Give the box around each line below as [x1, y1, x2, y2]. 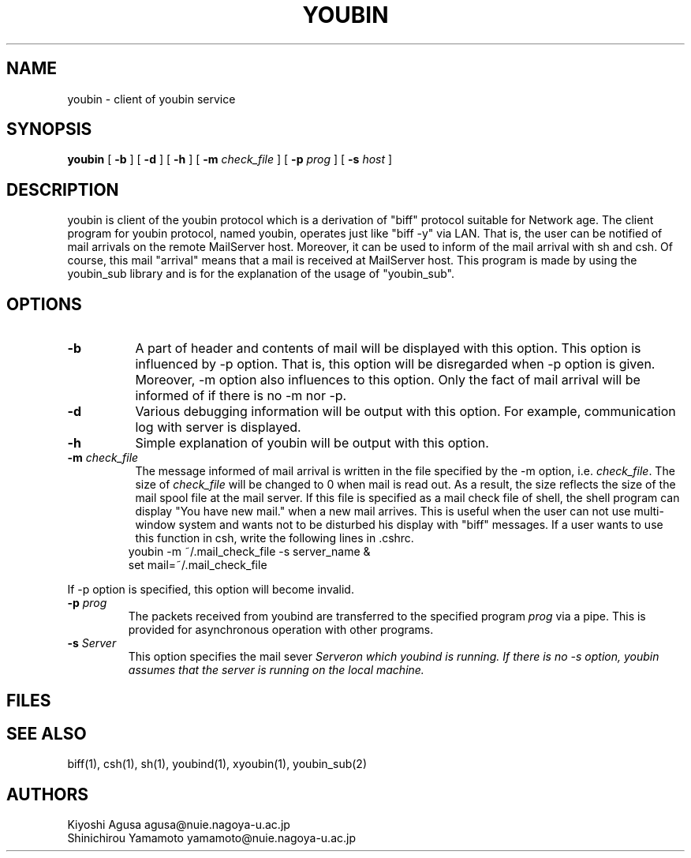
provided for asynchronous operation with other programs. [128, 623, 434, 637]
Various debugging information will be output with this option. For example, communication [135, 403, 676, 420]
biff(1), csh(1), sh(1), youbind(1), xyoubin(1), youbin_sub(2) [67, 757, 367, 771]
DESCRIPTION [6, 179, 119, 200]
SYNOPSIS [6, 119, 92, 140]
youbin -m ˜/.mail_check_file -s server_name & [128, 545, 371, 559]
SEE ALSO [6, 723, 87, 744]
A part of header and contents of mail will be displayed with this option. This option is [135, 340, 641, 357]
